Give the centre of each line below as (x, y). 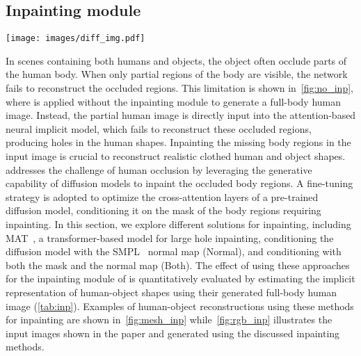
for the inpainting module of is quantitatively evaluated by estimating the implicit (180, 278)
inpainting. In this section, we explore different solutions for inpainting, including (178, 224)
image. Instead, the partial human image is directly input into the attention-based (181, 115)
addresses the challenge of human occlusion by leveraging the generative (159, 169)
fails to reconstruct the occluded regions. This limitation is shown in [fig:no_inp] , (179, 88)
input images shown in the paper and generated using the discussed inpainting (173, 333)
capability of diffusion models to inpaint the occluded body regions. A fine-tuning (179, 183)
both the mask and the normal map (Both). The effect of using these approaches (178, 265)
